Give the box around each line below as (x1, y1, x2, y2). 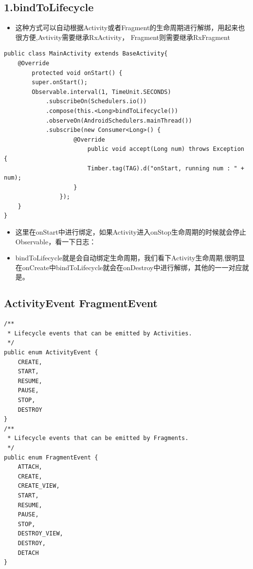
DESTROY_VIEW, (18, 530, 63, 537)
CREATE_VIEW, (18, 482, 60, 490)
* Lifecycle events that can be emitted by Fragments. (7, 435, 189, 442)
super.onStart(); (32, 79, 88, 86)
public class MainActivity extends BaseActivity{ (4, 50, 168, 57)
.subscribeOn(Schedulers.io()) (45, 98, 147, 105)
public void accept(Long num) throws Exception (87, 146, 244, 153)
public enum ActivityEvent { (4, 349, 98, 356)
